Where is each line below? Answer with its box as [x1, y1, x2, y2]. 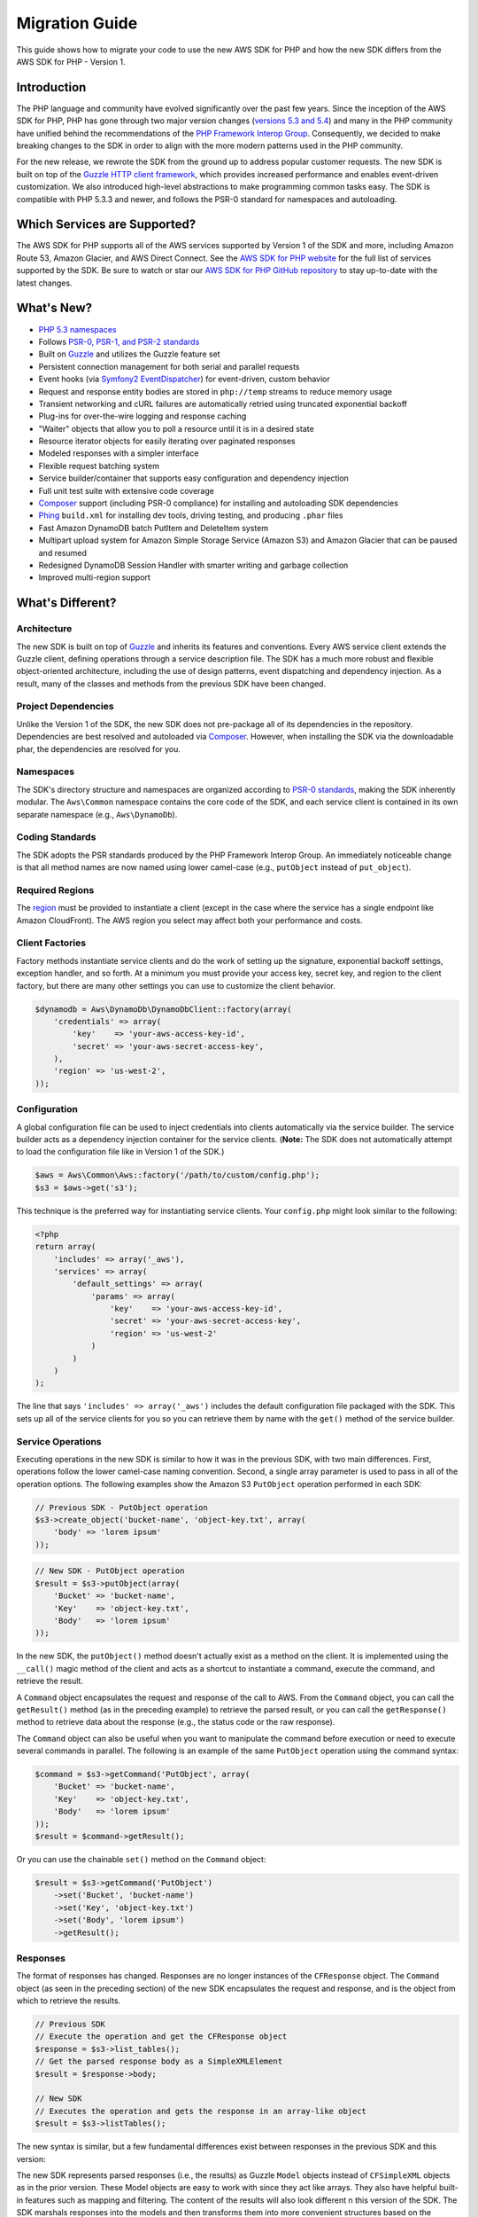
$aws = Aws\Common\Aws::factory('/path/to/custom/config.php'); [35, 1171, 320, 1180]
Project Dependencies [16, 701, 114, 713]
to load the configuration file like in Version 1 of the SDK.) [16, 1147, 225, 1157]
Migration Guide [16, 13, 138, 33]
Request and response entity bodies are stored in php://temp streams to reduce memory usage [38, 386, 393, 396]
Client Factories [16, 936, 87, 949]
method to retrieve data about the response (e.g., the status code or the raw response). [16, 1717, 335, 1727]
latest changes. [16, 278, 73, 288]
